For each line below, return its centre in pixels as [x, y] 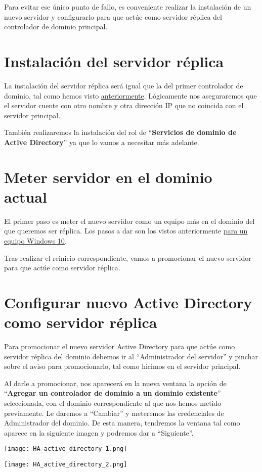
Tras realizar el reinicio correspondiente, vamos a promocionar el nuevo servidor [128, 257]
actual [26, 196]
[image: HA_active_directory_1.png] [66, 449]
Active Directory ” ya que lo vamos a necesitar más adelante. [102, 142]
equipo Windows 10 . [35, 240]
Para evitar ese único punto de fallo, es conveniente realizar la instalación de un [128, 7]
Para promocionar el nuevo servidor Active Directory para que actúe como [120, 346]
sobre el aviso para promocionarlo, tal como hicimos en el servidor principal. [122, 366]
